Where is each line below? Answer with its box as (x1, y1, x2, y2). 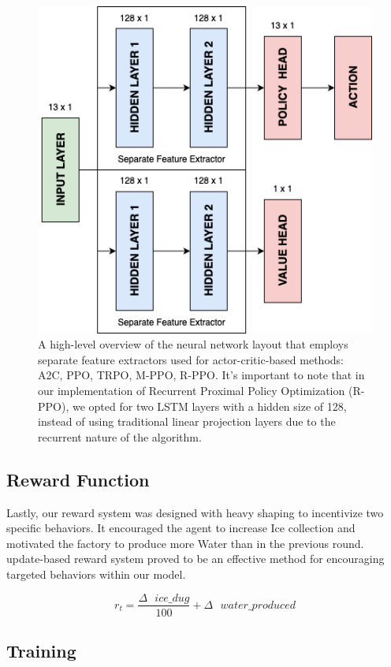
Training (6, 638, 76, 662)
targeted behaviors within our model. (6, 565, 186, 582)
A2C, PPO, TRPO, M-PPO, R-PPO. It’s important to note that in (38, 367, 365, 383)
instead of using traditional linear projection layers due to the (38, 413, 336, 430)
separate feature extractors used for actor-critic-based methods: (38, 351, 344, 367)
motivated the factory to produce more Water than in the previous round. (6, 535, 364, 551)
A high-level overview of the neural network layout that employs (38, 336, 348, 352)
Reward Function (6, 467, 150, 491)
